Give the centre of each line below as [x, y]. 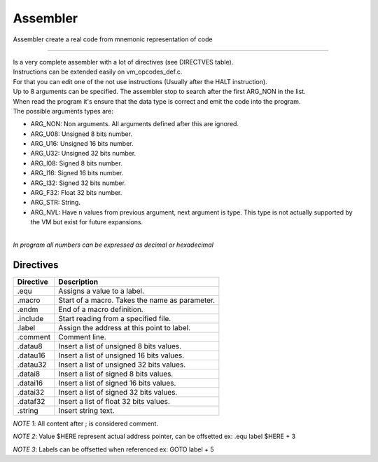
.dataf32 [31, 401]
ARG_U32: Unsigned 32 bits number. [83, 154]
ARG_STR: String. [55, 203]
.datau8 [30, 346]
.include [30, 318]
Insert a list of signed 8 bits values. [116, 374]
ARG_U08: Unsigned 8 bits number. [82, 134]
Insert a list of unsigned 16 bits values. [121, 355]
